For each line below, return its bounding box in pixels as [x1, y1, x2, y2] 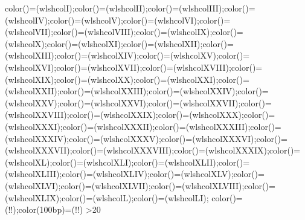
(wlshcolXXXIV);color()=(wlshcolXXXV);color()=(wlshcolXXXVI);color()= [5, 132, 287, 144]
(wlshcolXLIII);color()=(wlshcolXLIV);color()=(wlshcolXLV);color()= [5, 167, 265, 180]
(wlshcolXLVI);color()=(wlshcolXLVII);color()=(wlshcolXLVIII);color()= [5, 179, 275, 192]
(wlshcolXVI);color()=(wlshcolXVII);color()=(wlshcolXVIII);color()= [5, 60, 263, 73]
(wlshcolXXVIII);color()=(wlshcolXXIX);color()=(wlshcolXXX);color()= [5, 108, 275, 121]
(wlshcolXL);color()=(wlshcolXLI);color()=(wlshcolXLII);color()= [5, 155, 250, 168]
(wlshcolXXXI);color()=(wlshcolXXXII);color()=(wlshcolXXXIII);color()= [5, 120, 281, 132]
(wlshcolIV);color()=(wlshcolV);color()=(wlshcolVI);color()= [5, 13, 231, 26]
